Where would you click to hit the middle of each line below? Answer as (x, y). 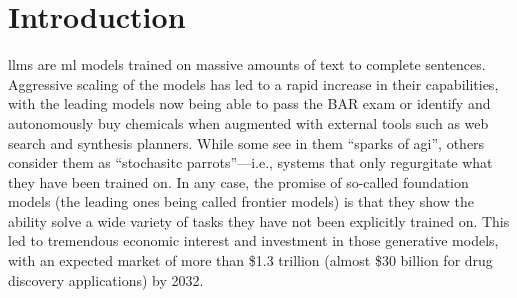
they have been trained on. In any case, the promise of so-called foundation (238, 181)
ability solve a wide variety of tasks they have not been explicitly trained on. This (259, 220)
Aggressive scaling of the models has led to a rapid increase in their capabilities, (253, 83)
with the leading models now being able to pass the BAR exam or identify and (249, 103)
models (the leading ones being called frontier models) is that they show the (241, 201)
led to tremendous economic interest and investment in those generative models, (253, 240)
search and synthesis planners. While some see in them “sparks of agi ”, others (246, 142)
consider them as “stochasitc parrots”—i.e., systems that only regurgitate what (250, 162)
